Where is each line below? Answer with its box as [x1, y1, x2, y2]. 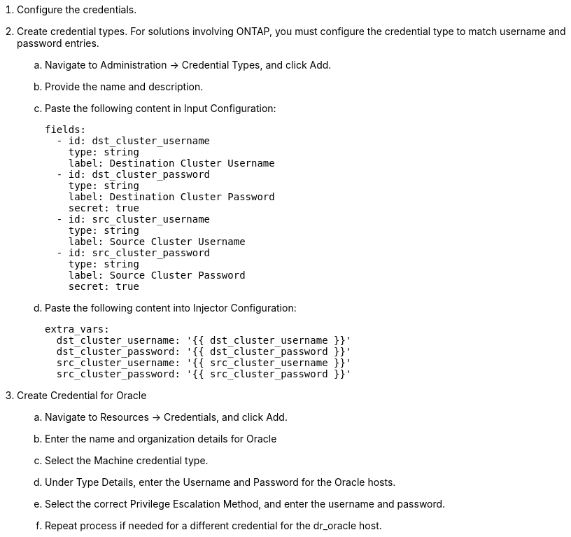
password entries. [17, 37, 99, 49]
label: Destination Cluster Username [68, 158, 275, 169]
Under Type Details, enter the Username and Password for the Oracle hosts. [45, 476, 396, 488]
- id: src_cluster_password [56, 247, 211, 258]
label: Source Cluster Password [68, 270, 246, 281]
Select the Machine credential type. [45, 454, 209, 466]
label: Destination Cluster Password [68, 191, 275, 202]
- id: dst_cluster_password [56, 169, 211, 180]
